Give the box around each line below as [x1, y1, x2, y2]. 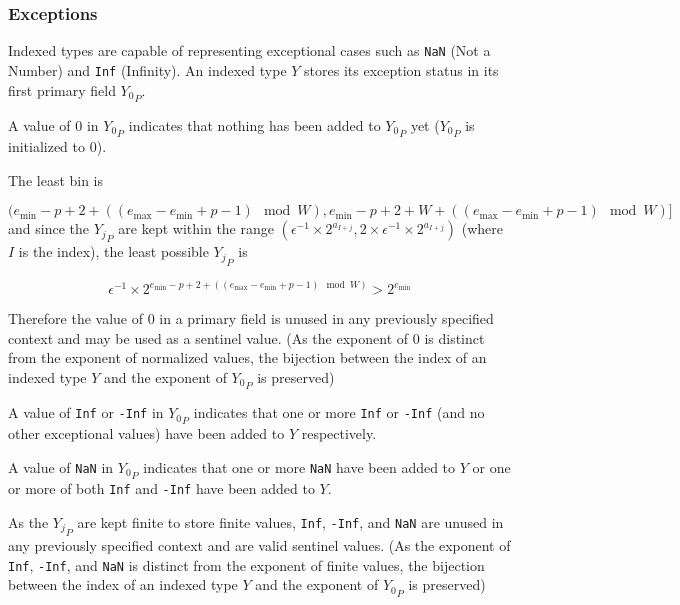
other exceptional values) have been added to [8, 423, 285, 444]
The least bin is [8, 169, 104, 190]
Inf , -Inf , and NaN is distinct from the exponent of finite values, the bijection [8, 554, 485, 575]
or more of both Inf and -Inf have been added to [8, 478, 315, 499]
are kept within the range [118, 218, 274, 239]
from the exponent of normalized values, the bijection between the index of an [8, 347, 487, 368]
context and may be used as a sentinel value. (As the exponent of [8, 327, 409, 348]
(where [461, 218, 504, 239]
